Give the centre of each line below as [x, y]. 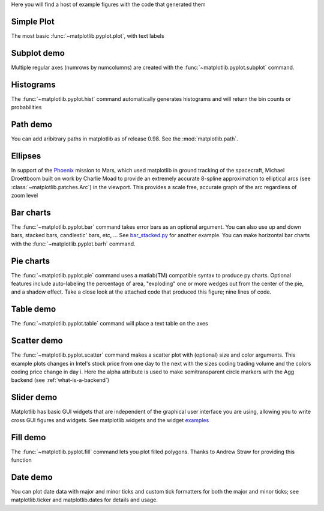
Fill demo [28, 437]
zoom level [25, 196]
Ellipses [26, 156]
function [22, 460]
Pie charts [31, 261]
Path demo [32, 124]
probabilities [26, 107]
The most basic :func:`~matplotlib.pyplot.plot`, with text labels [88, 35]
